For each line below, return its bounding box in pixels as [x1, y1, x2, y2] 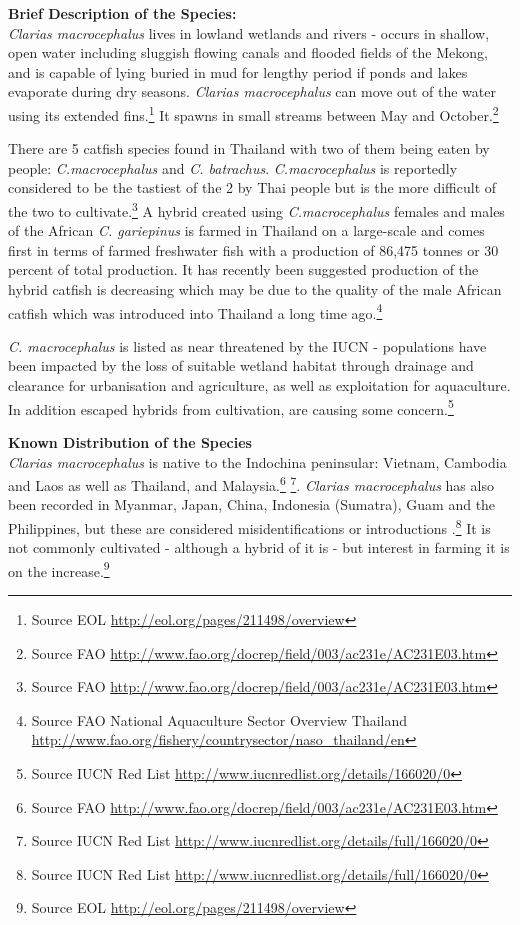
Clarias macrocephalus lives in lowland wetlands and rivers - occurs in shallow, [8, 22, 490, 43]
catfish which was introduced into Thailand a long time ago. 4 [8, 299, 383, 323]
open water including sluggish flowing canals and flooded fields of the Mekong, [8, 42, 488, 63]
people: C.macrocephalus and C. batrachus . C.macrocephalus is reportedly [8, 157, 458, 178]
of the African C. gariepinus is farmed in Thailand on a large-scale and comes [8, 220, 485, 241]
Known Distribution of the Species [8, 431, 252, 452]
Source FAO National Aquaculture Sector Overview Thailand [31, 709, 408, 730]
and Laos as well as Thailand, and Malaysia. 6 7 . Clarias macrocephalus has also [8, 472, 494, 495]
